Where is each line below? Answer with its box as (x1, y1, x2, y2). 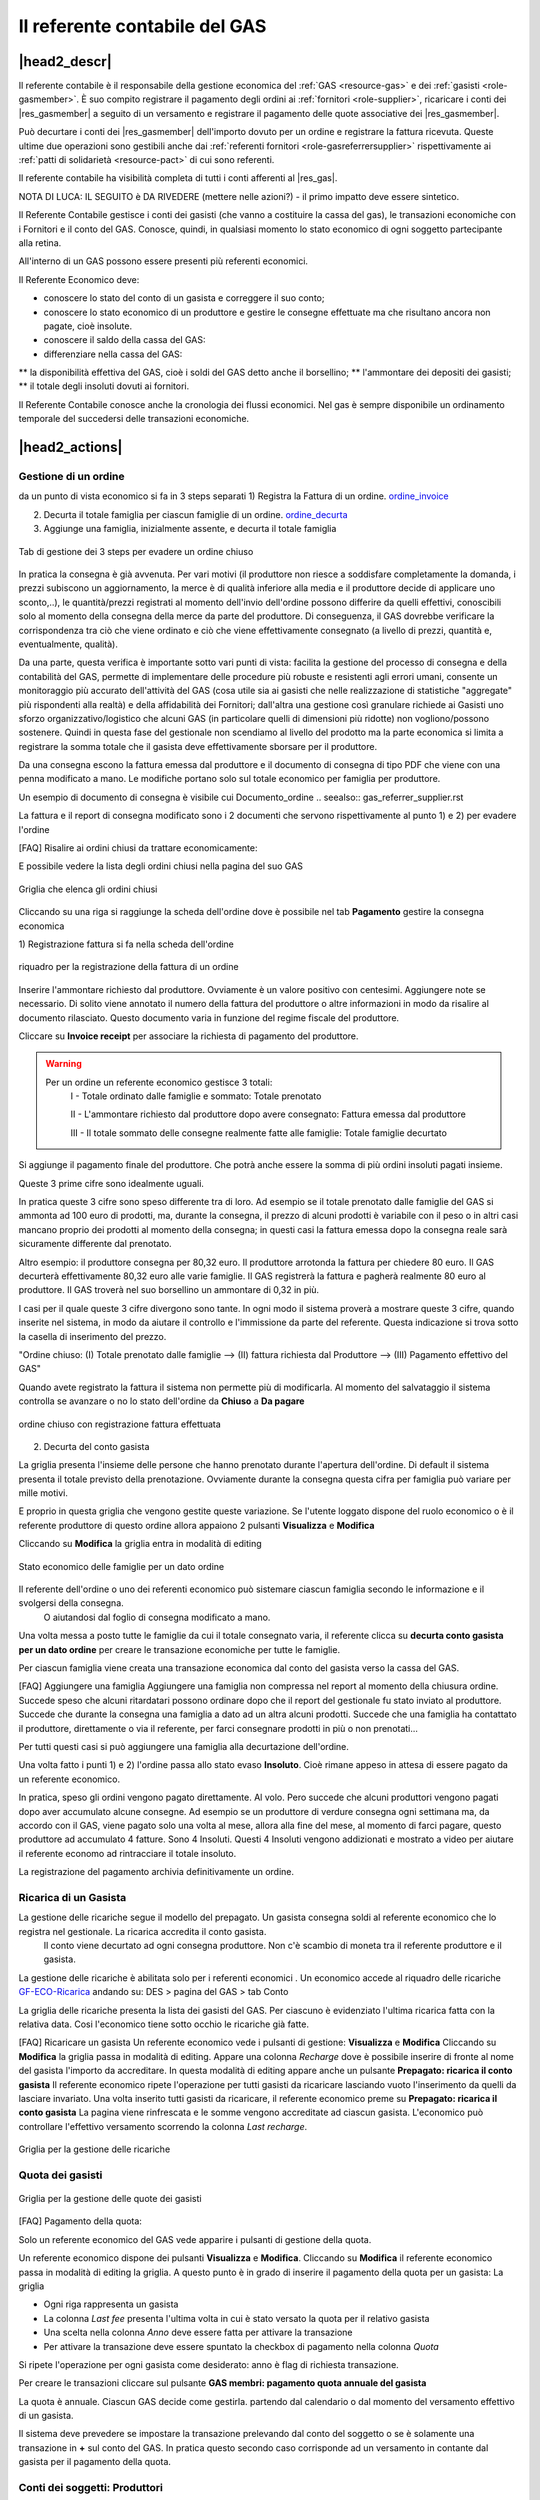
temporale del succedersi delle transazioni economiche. (18, 413, 250, 425)
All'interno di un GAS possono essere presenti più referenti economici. (18, 255, 309, 267)
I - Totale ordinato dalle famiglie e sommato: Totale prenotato (70, 1090, 322, 1102)
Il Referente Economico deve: (18, 273, 140, 285)
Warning (45, 1058, 82, 1070)
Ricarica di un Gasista (18, 1890, 127, 1904)
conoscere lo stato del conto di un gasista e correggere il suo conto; (43, 292, 325, 304)
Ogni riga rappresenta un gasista (43, 2298, 179, 2310)
